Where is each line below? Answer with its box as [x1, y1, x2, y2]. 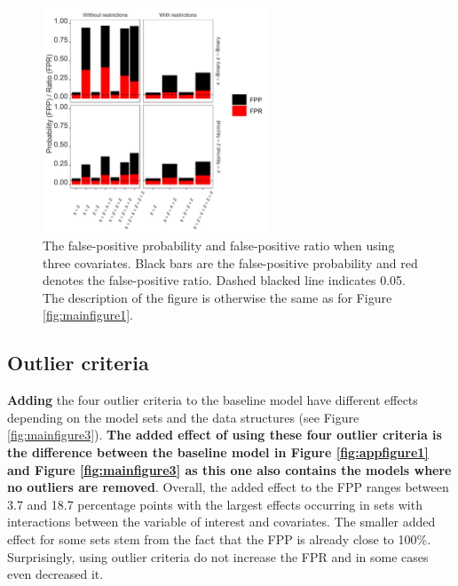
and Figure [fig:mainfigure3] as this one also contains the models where [7, 460, 452, 479]
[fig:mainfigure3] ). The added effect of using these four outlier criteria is [7, 425, 442, 444]
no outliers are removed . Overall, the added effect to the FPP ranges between [7, 478, 449, 496]
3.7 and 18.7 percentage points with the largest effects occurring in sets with [7, 495, 422, 513]
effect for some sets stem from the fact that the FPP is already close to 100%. [7, 529, 431, 548]
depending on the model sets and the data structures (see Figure [7, 408, 359, 426]
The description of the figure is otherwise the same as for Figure [43, 288, 392, 306]
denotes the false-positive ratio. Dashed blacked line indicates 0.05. [43, 271, 406, 289]
